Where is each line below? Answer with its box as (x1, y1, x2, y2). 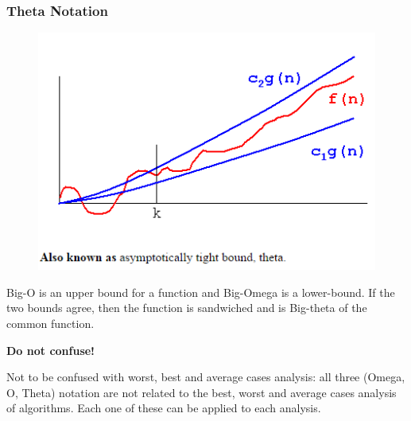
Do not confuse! (6, 341, 95, 358)
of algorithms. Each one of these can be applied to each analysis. (6, 400, 321, 416)
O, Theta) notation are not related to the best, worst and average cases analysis (6, 384, 397, 400)
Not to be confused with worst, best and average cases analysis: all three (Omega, (6, 368, 405, 385)
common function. (6, 314, 95, 331)
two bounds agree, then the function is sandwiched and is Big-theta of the (6, 299, 367, 316)
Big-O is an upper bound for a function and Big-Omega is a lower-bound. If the (6, 283, 395, 300)
